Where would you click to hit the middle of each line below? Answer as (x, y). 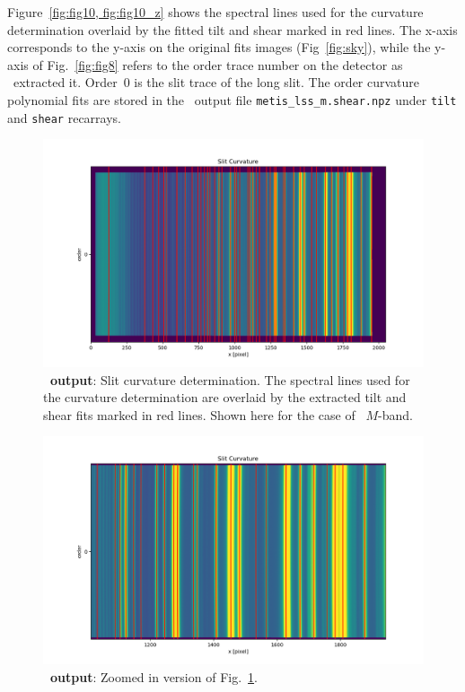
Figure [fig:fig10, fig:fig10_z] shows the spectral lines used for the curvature (215, 12)
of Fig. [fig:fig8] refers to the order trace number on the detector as (218, 64)
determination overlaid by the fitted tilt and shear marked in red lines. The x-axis (232, 29)
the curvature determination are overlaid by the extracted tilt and (225, 397)
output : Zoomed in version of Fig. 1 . (154, 676)
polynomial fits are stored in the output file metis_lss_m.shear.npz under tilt (232, 99)
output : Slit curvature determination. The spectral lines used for (230, 379)
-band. (395, 414)
